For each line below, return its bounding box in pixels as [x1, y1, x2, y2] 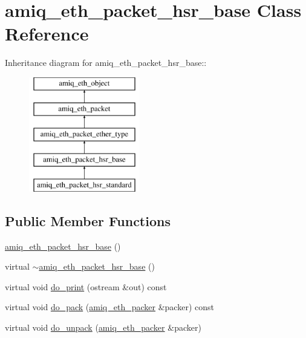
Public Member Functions [5, 211, 171, 230]
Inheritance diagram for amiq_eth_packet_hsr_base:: [5, 56, 207, 69]
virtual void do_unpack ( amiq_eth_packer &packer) [5, 321, 201, 334]
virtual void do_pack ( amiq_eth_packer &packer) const [5, 301, 214, 313]
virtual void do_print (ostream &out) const [5, 280, 167, 293]
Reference [5, 21, 89, 46]
